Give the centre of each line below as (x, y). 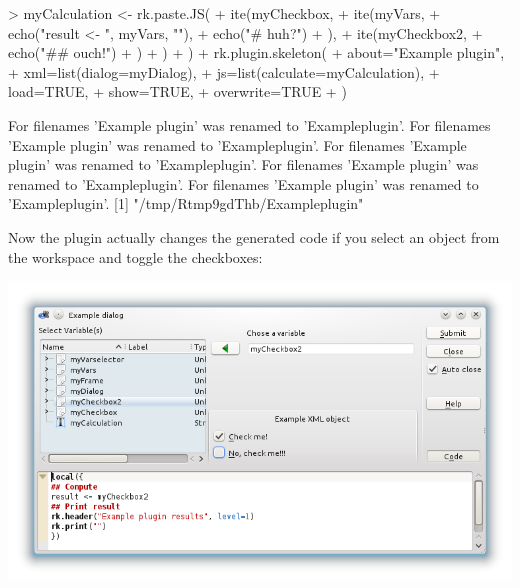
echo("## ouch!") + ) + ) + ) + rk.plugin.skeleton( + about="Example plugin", (256, 52)
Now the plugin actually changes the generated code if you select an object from (254, 236)
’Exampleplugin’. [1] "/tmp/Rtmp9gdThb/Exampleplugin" (186, 203)
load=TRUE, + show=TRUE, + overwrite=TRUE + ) (177, 91)
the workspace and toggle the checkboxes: (135, 256)
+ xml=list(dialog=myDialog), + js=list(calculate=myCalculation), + (224, 71)
